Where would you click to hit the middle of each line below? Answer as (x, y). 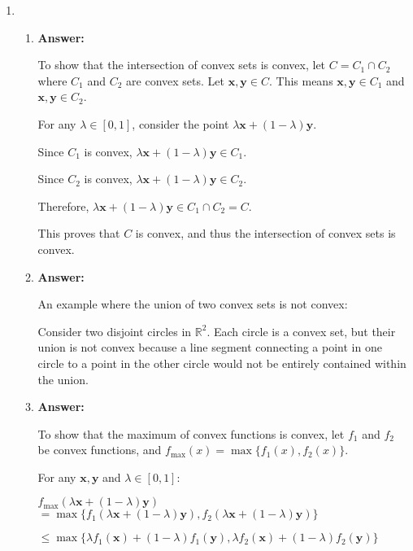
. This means (301, 80)
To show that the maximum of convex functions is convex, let (191, 433)
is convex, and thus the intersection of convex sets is (265, 233)
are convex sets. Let (175, 80)
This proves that (79, 233)
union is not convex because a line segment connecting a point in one (210, 347)
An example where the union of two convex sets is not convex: (193, 304)
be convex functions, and (100, 450)
